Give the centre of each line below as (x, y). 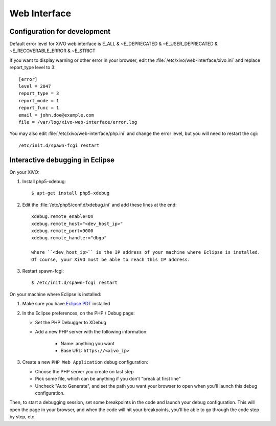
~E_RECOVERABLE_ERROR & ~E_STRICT (52, 51)
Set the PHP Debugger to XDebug (71, 322)
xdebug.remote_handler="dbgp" (69, 238)
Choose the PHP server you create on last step (84, 371)
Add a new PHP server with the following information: (91, 332)
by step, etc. (22, 417)
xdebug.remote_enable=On (62, 217)
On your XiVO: (25, 172)
